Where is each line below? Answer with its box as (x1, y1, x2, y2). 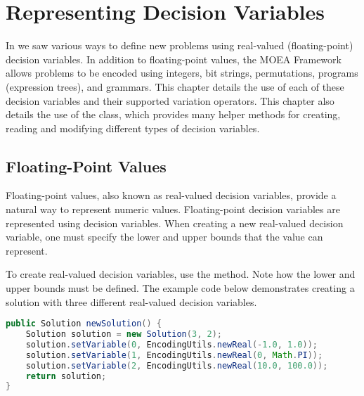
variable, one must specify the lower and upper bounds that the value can (6, 229, 323, 244)
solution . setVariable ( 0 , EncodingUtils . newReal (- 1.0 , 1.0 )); (25, 339, 318, 350)
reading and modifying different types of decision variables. (6, 120, 260, 135)
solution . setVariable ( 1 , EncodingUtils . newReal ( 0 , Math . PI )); (25, 350, 323, 360)
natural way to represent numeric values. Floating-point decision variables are (6, 202, 340, 217)
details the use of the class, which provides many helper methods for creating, (6, 107, 341, 122)
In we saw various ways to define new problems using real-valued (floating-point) (6, 38, 353, 53)
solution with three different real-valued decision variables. (6, 294, 257, 309)
